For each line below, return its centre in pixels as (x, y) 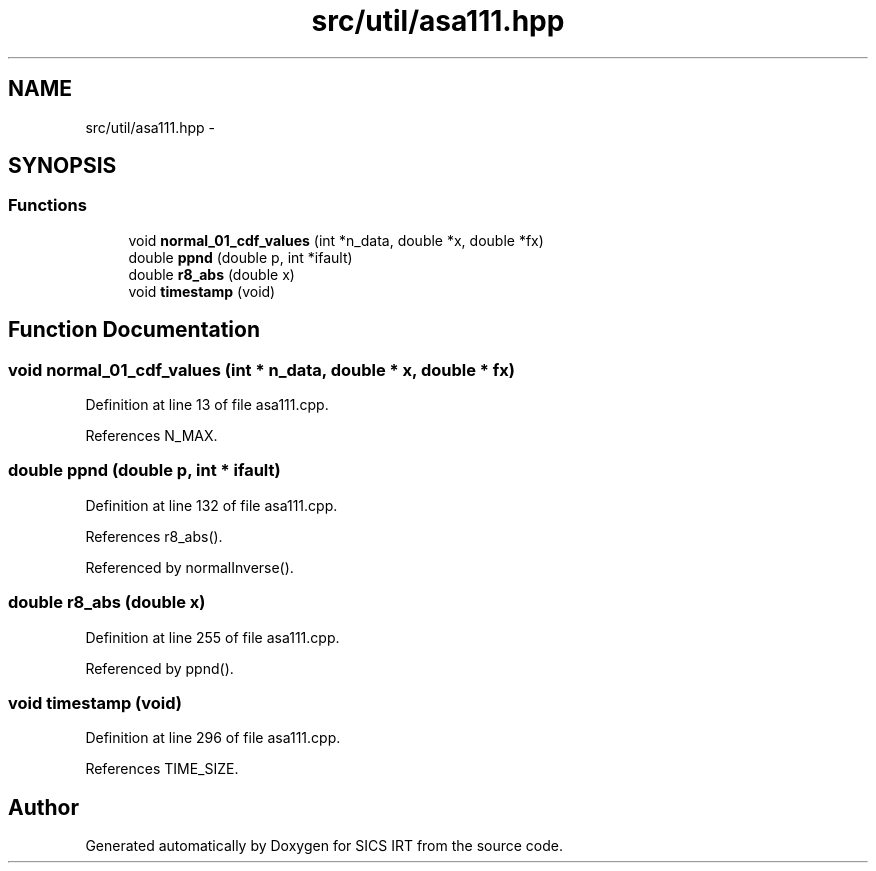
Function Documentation (134, 330)
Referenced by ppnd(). (159, 668)
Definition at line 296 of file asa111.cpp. (213, 738)
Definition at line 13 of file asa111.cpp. (207, 405)
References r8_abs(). (154, 536)
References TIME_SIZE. (162, 769)
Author (43, 807)
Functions (47, 205)
